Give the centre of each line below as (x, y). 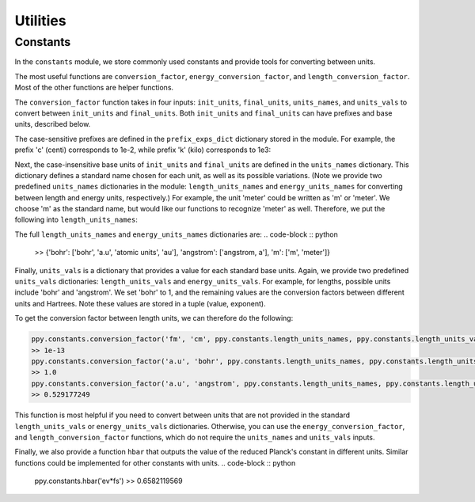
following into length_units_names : (76, 220)
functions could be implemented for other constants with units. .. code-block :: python (155, 462)
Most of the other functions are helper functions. (94, 88)
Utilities (40, 21)
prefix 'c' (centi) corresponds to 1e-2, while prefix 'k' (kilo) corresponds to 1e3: (143, 150)
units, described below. (53, 124)
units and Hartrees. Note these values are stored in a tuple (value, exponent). (140, 303)
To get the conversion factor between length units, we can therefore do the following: (154, 318)
